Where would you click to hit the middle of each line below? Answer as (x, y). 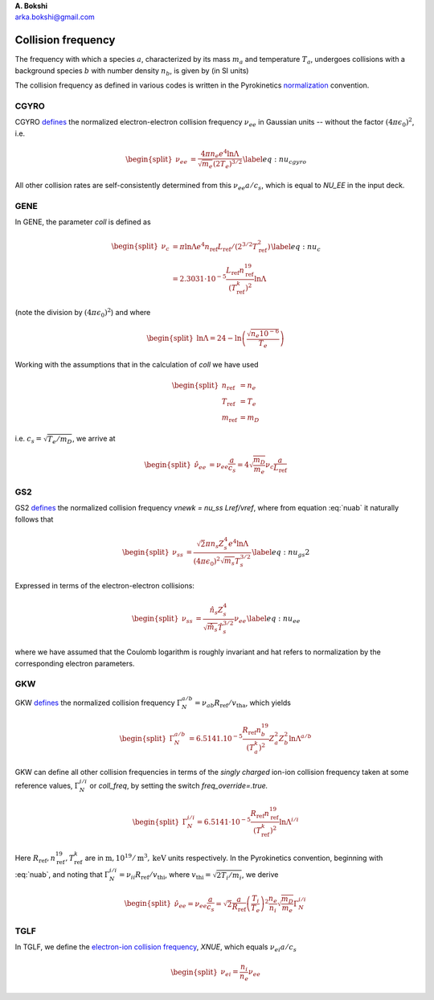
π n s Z (215, 544)
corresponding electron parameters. (75, 663)
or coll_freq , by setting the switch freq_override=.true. (179, 786)
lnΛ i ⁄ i (289, 821)
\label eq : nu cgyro (274, 160)
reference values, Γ (47, 786)
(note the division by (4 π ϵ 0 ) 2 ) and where (83, 313)
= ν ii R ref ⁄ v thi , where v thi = (165, 876)
